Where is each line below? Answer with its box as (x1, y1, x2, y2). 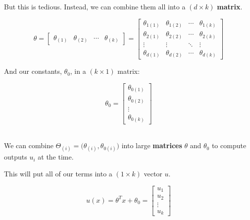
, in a (70, 66, 86, 76)
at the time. (38, 152, 74, 162)
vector (144, 168, 162, 178)
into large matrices (121, 140, 182, 151)
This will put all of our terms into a (4, 168, 112, 178)
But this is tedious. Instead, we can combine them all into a (4, 1, 186, 11)
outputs (4, 152, 27, 162)
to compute (211, 140, 247, 151)
